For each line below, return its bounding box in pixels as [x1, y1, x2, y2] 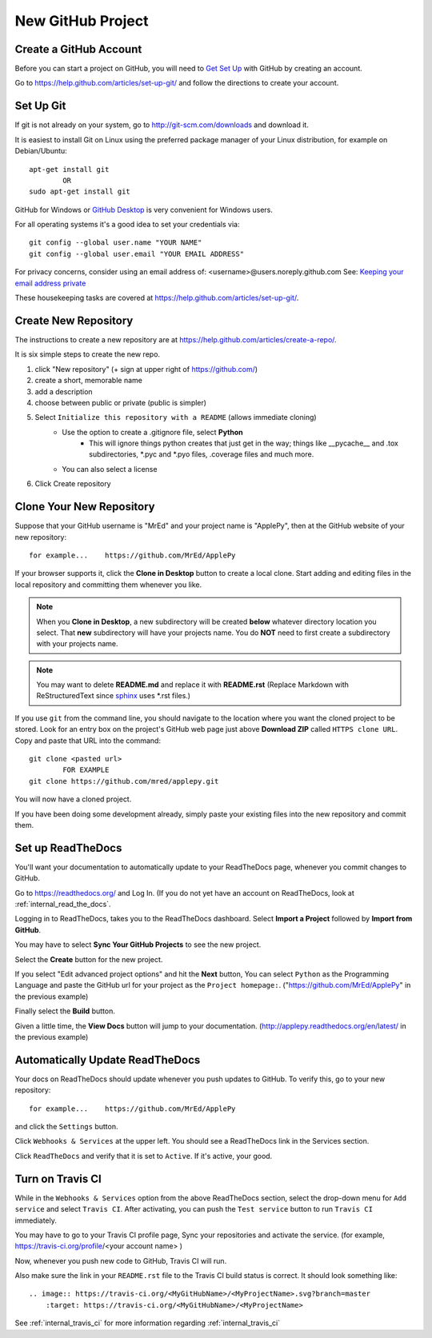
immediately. [14, 1216, 58, 1225]
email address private [14, 278, 86, 288]
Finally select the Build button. [14, 1006, 115, 1016]
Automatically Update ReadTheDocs [14, 1052, 201, 1067]
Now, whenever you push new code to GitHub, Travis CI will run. [14, 1256, 227, 1265]
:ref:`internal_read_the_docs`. [14, 900, 111, 909]
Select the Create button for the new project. [14, 954, 163, 964]
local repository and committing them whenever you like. [14, 580, 202, 589]
